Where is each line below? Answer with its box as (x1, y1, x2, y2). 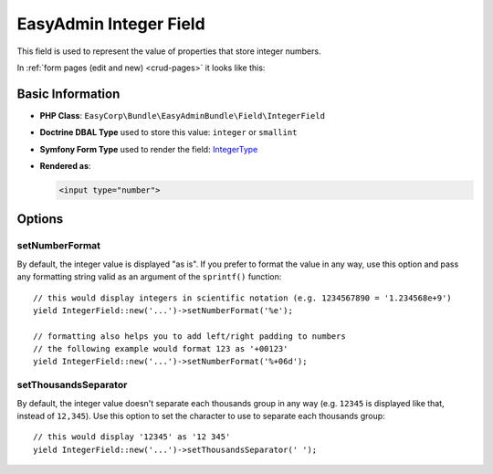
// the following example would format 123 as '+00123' (33, 343, 288, 354)
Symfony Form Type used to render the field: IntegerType (39, 143, 258, 154)
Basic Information (16, 86, 121, 101)
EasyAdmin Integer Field (16, 14, 205, 34)
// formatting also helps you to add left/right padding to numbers (33, 331, 346, 342)
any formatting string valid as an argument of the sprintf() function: (16, 271, 282, 282)
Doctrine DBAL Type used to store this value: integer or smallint (39, 127, 298, 138)
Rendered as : (39, 161, 91, 172)
